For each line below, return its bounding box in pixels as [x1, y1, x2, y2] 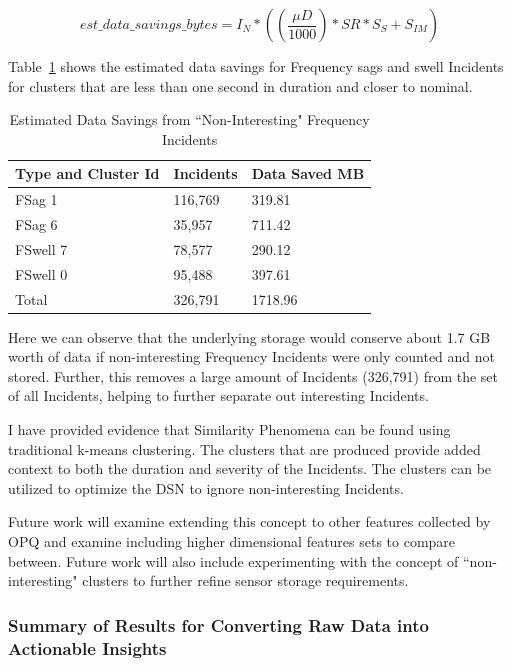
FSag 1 [15, 189, 58, 210]
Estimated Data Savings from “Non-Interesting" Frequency [9, 109, 370, 130]
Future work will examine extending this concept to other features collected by [8, 511, 491, 532]
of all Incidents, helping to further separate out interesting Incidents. [8, 385, 429, 406]
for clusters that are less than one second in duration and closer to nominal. [8, 75, 473, 96]
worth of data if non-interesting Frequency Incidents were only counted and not [8, 346, 496, 367]
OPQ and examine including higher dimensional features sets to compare [8, 531, 456, 552]
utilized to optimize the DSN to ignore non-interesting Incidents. [8, 477, 404, 498]
